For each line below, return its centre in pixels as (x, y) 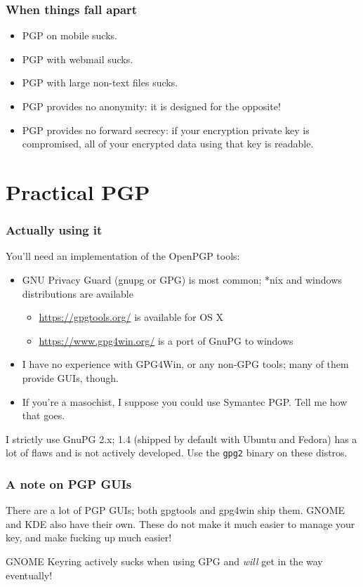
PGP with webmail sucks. (78, 59)
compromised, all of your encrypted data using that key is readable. (168, 144)
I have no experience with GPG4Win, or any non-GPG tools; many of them (185, 364)
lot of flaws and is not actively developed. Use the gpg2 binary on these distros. (177, 453)
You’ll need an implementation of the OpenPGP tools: (123, 256)
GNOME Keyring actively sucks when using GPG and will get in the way (164, 561)
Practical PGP (78, 191)
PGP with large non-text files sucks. (100, 83)
